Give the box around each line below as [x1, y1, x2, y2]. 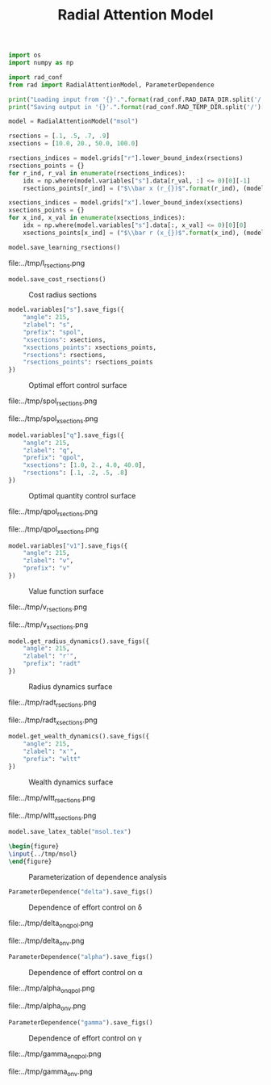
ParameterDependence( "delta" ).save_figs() [8, 887, 153, 896]
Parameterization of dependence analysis [28, 872, 167, 881]
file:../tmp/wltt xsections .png [8, 810, 97, 822]
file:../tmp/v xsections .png [8, 620, 89, 631]
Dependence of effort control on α [28, 968, 143, 978]
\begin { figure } [8, 843, 60, 851]
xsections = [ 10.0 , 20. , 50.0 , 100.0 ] [8, 140, 139, 148]
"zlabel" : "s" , [23, 321, 74, 329]
